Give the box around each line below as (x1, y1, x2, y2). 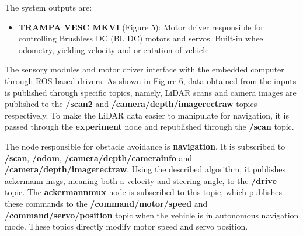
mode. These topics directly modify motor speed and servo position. (5, 220, 248, 232)
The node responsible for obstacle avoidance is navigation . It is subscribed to (5, 140, 285, 152)
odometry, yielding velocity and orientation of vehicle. (18, 43, 211, 55)
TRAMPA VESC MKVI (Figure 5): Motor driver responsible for (18, 20, 264, 33)
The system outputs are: (5, 1, 92, 13)
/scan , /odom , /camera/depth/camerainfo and (5, 151, 193, 164)
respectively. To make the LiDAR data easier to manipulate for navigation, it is (5, 109, 290, 121)
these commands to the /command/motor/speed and (5, 197, 208, 209)
